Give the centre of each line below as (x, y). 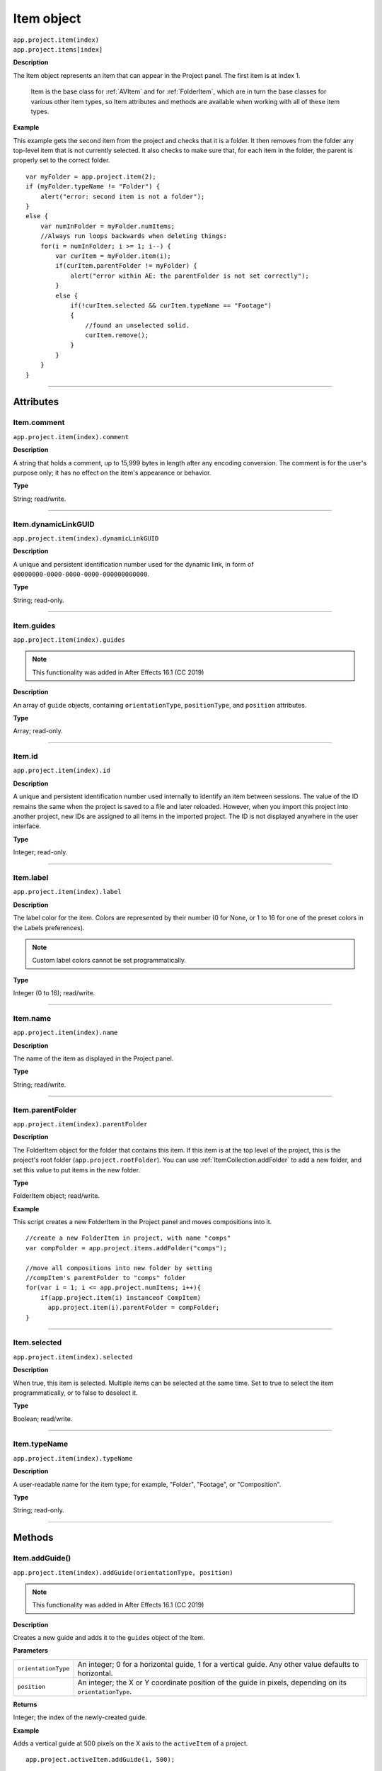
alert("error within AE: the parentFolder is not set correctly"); (190, 276)
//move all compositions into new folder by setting (119, 1268)
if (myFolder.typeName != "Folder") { (93, 187)
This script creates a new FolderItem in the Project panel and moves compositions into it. (143, 1222)
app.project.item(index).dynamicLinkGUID (86, 538)
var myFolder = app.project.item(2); (91, 176)
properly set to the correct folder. (62, 160)
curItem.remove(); (117, 335)
